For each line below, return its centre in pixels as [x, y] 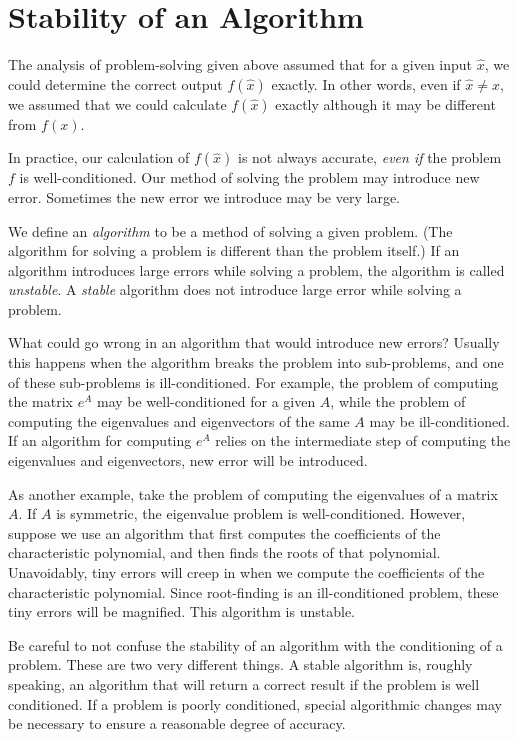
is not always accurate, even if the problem [370, 157]
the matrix [40, 401]
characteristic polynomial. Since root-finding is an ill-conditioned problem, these [253, 591]
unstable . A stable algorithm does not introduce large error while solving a [235, 289]
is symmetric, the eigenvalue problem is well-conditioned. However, [261, 513]
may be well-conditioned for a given [206, 401]
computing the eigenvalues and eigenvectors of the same [179, 420]
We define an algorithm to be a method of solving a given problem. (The [230, 230]
